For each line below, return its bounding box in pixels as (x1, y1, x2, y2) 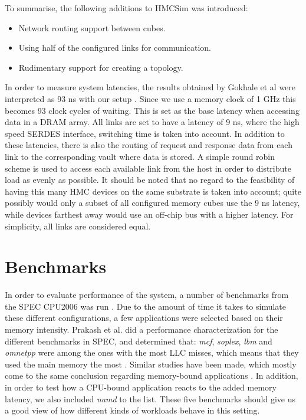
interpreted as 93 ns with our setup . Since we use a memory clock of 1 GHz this (5, 92, 296, 104)
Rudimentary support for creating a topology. (18, 61, 183, 73)
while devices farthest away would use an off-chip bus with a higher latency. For (5, 208, 294, 220)
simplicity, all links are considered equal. (5, 219, 151, 232)
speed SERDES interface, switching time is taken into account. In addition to (5, 127, 285, 139)
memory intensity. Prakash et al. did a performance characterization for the (5, 323, 278, 335)
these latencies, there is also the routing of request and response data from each (5, 139, 292, 151)
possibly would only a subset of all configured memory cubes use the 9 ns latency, (5, 196, 300, 209)
